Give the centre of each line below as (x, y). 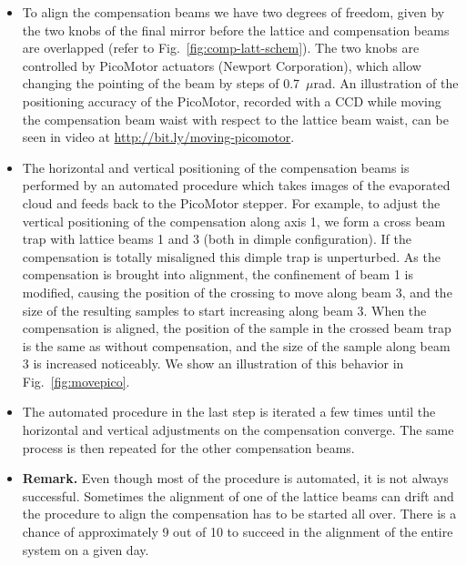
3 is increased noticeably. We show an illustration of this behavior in (213, 363)
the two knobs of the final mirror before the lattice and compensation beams (236, 30)
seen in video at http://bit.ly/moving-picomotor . (158, 137)
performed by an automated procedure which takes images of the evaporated (236, 185)
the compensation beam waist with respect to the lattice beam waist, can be (235, 119)
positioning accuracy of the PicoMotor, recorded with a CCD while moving (232, 101)
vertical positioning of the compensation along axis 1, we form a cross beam (234, 221)
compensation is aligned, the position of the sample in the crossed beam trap (237, 328)
